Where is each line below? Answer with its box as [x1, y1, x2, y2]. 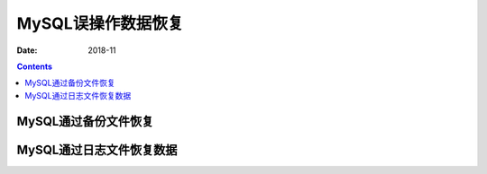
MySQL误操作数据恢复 [16, 13, 184, 33]
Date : [16, 45, 38, 56]
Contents [16, 61, 53, 72]
